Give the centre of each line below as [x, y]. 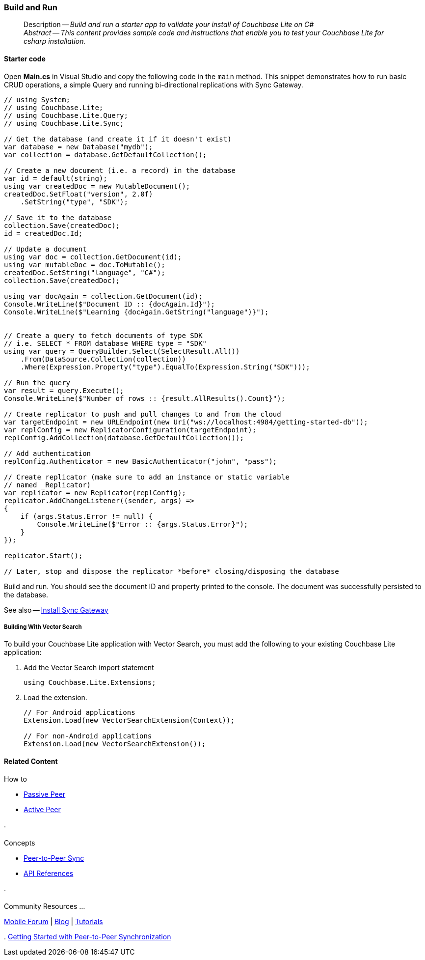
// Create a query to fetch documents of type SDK [103, 335]
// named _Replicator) [48, 485]
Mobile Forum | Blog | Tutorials [53, 922]
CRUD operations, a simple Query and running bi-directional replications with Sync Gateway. [154, 85]
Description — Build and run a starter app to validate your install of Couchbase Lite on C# [169, 25]
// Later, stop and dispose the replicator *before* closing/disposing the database [172, 571]
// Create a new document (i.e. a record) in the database [120, 170]
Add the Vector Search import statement [89, 668]
